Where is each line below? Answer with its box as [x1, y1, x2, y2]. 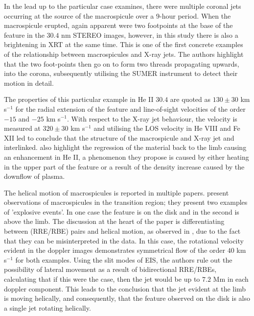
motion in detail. [4, 77, 54, 88]
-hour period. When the [160, 10, 231, 21]
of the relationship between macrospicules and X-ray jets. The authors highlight [4, 49, 244, 59]
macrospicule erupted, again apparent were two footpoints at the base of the [4, 20, 233, 30]
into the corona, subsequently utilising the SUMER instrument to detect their [4, 68, 238, 78]
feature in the [4, 29, 45, 40]
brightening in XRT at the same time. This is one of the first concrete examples [4, 39, 243, 49]
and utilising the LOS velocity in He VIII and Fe [93, 123, 240, 133]
